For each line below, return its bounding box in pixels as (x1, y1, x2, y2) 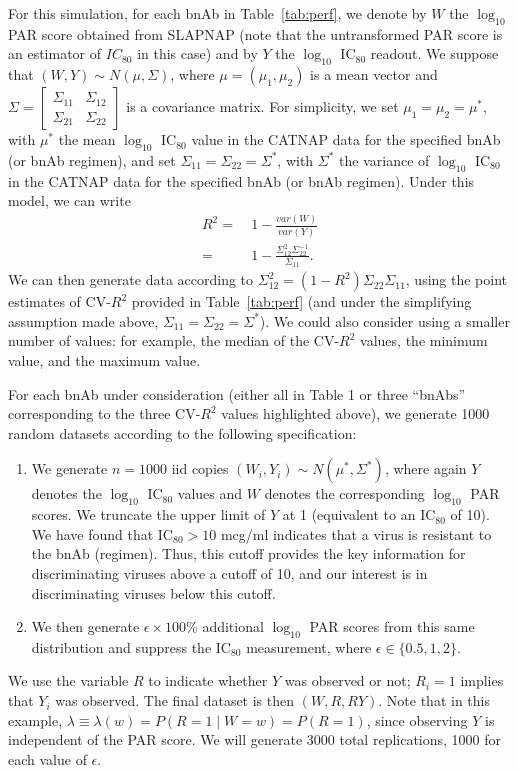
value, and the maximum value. (8, 349, 201, 370)
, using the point (405, 269, 508, 290)
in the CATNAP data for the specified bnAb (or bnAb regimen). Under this (8, 170, 475, 191)
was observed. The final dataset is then (55, 690, 295, 711)
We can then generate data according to (8, 269, 254, 290)
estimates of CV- (8, 291, 111, 312)
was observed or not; (284, 670, 411, 691)
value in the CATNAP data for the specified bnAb (191, 129, 501, 150)
